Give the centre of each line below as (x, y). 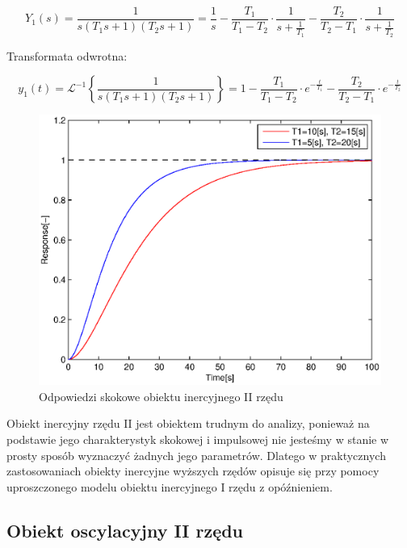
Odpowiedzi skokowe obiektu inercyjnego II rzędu (161, 396)
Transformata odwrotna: (67, 55)
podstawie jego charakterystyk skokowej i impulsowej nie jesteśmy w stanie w (198, 439)
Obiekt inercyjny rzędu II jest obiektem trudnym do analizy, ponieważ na (188, 423)
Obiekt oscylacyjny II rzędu (125, 530)
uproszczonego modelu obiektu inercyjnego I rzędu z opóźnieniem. (170, 486)
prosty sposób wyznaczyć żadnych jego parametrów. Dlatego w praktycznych (196, 455)
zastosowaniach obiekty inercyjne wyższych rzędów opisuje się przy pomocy (193, 471)
